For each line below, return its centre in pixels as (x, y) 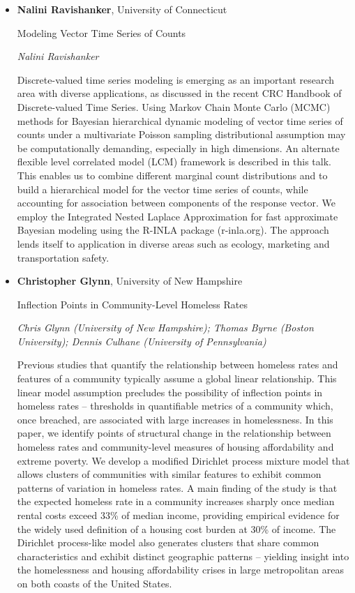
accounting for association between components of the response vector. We (176, 203)
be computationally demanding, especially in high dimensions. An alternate (178, 148)
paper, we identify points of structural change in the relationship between (174, 433)
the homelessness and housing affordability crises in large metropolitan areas (181, 570)
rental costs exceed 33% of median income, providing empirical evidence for (178, 515)
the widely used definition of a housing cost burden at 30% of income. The (176, 528)
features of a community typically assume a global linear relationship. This (177, 378)
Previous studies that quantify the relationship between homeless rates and (177, 365)
